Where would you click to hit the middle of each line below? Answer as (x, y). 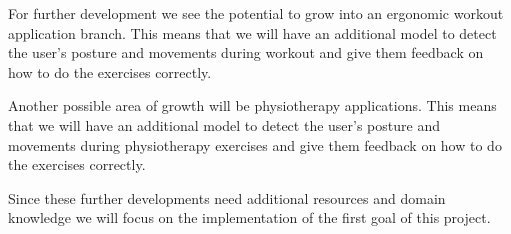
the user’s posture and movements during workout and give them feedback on (246, 52)
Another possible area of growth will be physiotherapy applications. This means (252, 105)
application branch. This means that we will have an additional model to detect (252, 32)
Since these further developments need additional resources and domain (227, 197)
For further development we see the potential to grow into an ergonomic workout (256, 13)
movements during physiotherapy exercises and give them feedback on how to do (255, 144)
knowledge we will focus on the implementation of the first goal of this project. (249, 217)
